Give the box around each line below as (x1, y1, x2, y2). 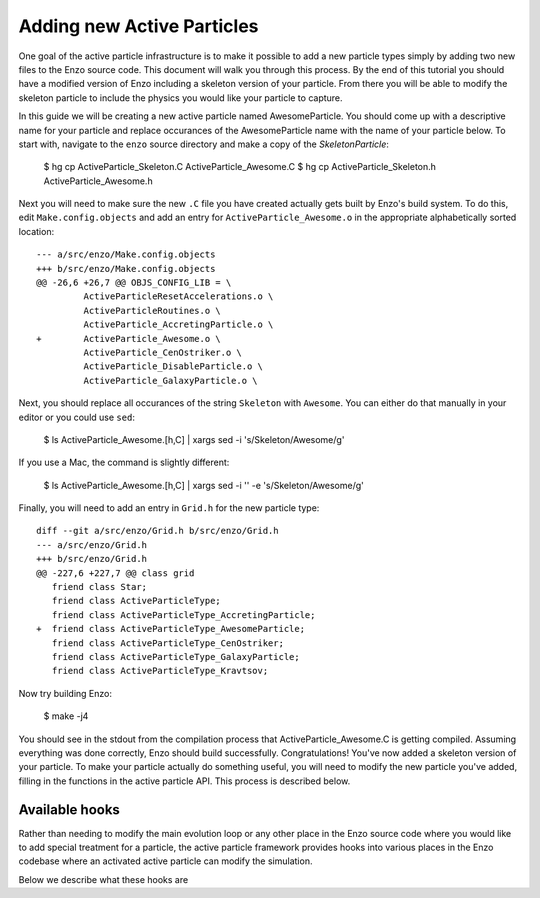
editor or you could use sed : (18, 411, 135, 423)
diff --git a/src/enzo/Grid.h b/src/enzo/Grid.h (36, 525, 279, 537)
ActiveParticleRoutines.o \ (83, 305, 222, 316)
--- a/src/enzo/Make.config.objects (36, 249, 216, 260)
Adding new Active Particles (18, 15, 259, 37)
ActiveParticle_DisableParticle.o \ (83, 361, 264, 372)
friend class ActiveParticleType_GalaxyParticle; (51, 651, 300, 662)
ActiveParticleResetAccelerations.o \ (83, 291, 274, 302)
